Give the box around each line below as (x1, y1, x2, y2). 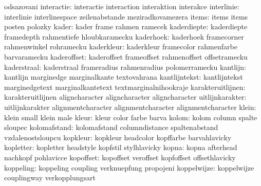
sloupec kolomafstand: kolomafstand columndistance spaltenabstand (4, 122, 218, 133)
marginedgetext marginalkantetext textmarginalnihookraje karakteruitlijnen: (4, 81, 246, 92)
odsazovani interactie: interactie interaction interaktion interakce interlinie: (4, 1, 239, 11)
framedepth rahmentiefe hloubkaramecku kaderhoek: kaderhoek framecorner (4, 31, 244, 42)
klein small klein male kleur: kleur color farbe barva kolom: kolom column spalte (4, 111, 257, 122)
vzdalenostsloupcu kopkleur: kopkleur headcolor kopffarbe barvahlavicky (4, 132, 232, 142)
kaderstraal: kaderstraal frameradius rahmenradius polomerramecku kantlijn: (4, 61, 246, 72)
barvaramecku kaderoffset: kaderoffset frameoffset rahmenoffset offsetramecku (4, 51, 248, 62)
